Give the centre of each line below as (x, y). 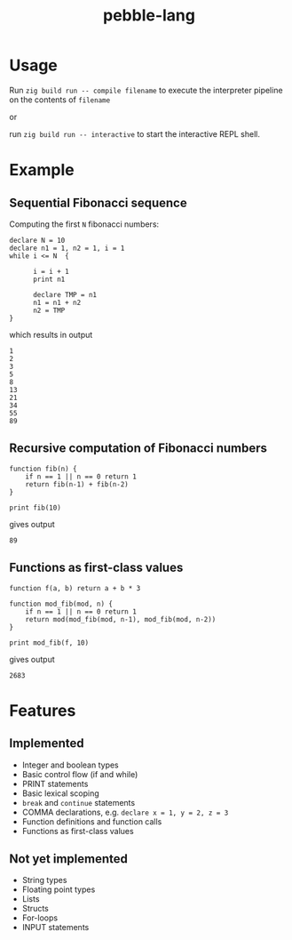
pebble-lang (149, 16)
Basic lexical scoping (60, 793)
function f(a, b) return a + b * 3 (75, 588)
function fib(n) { (43, 469)
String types (44, 880)
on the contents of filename (60, 100)
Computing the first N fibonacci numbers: (84, 224)
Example (42, 170)
